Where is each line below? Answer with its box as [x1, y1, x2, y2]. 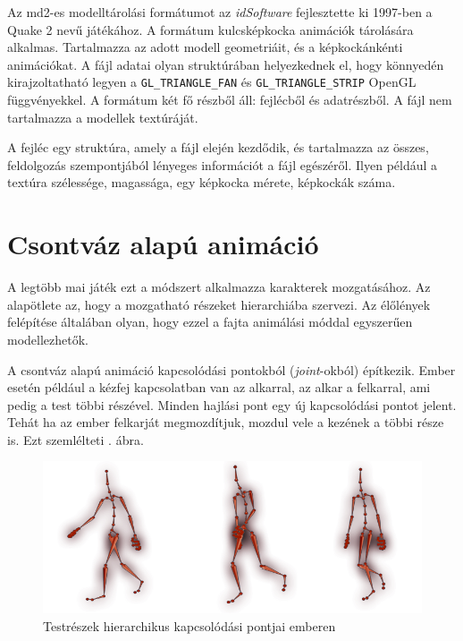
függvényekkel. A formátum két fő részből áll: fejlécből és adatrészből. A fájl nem [7, 90, 452, 109]
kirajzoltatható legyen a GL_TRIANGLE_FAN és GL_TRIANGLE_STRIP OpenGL [7, 73, 417, 91]
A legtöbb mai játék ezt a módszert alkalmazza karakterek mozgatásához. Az [7, 278, 431, 296]
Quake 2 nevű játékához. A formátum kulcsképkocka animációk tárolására [7, 20, 414, 38]
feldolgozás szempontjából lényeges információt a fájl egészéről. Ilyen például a [7, 155, 438, 174]
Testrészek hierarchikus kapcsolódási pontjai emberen [43, 616, 336, 635]
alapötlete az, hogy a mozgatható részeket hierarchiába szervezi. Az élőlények [7, 295, 431, 313]
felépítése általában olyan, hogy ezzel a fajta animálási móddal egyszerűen [7, 312, 413, 331]
